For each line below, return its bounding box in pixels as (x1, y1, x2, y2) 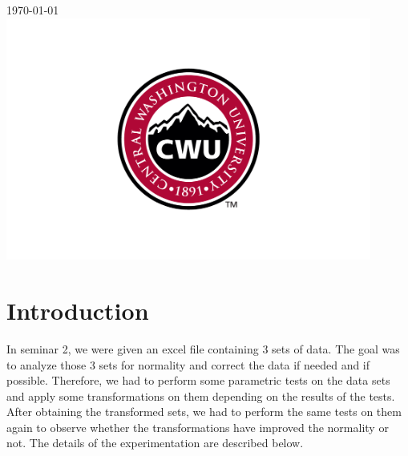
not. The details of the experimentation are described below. (6, 434, 304, 451)
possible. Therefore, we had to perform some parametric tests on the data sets (6, 372, 390, 389)
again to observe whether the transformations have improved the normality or (6, 418, 389, 435)
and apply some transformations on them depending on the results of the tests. (6, 387, 395, 404)
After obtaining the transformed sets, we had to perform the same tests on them (6, 403, 402, 420)
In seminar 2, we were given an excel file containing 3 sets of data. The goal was (6, 340, 400, 357)
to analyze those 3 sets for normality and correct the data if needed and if (6, 356, 370, 373)
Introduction (6, 293, 149, 326)
